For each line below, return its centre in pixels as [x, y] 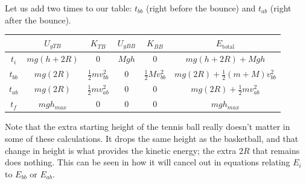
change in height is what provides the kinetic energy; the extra [121, 150]
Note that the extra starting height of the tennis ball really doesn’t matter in [148, 127]
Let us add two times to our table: [69, 8]
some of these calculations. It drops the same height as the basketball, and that [152, 139]
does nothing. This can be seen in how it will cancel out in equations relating [148, 162]
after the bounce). [38, 20]
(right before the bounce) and [201, 8]
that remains [276, 150]
